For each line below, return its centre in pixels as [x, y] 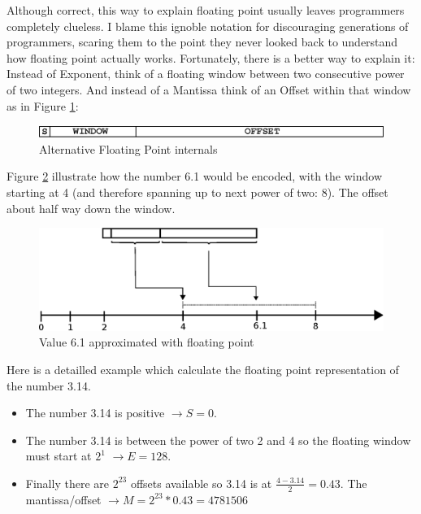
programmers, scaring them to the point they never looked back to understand [202, 42]
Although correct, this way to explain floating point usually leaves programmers [206, 10]
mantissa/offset [63, 499]
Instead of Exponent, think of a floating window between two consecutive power [206, 74]
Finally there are [67, 483]
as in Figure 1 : [43, 105]
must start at [59, 456]
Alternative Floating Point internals [128, 148]
